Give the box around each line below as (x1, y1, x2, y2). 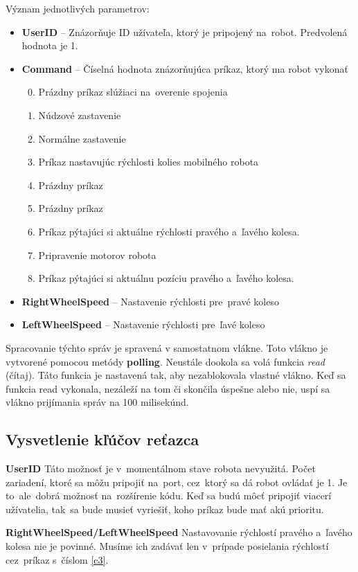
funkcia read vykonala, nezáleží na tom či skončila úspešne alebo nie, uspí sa (6, 381, 330, 395)
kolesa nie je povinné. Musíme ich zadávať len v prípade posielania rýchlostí (6, 539, 329, 553)
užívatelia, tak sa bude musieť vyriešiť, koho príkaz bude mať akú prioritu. (6, 501, 324, 516)
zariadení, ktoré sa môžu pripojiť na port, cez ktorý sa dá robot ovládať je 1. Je (6, 474, 348, 489)
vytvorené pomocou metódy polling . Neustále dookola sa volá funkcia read (6, 354, 325, 368)
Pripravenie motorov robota (38, 247, 156, 262)
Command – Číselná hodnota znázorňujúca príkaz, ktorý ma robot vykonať (21, 61, 348, 75)
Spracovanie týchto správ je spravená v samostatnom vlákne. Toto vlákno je (6, 340, 328, 355)
